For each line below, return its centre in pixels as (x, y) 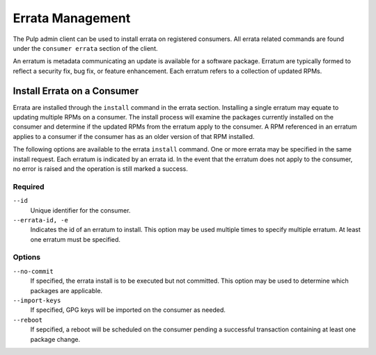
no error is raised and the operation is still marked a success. (100, 168)
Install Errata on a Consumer (76, 91)
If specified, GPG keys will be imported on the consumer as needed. (128, 310)
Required (29, 186)
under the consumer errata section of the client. (85, 48)
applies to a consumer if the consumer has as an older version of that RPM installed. (134, 136)
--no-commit (33, 271)
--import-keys (37, 300)
